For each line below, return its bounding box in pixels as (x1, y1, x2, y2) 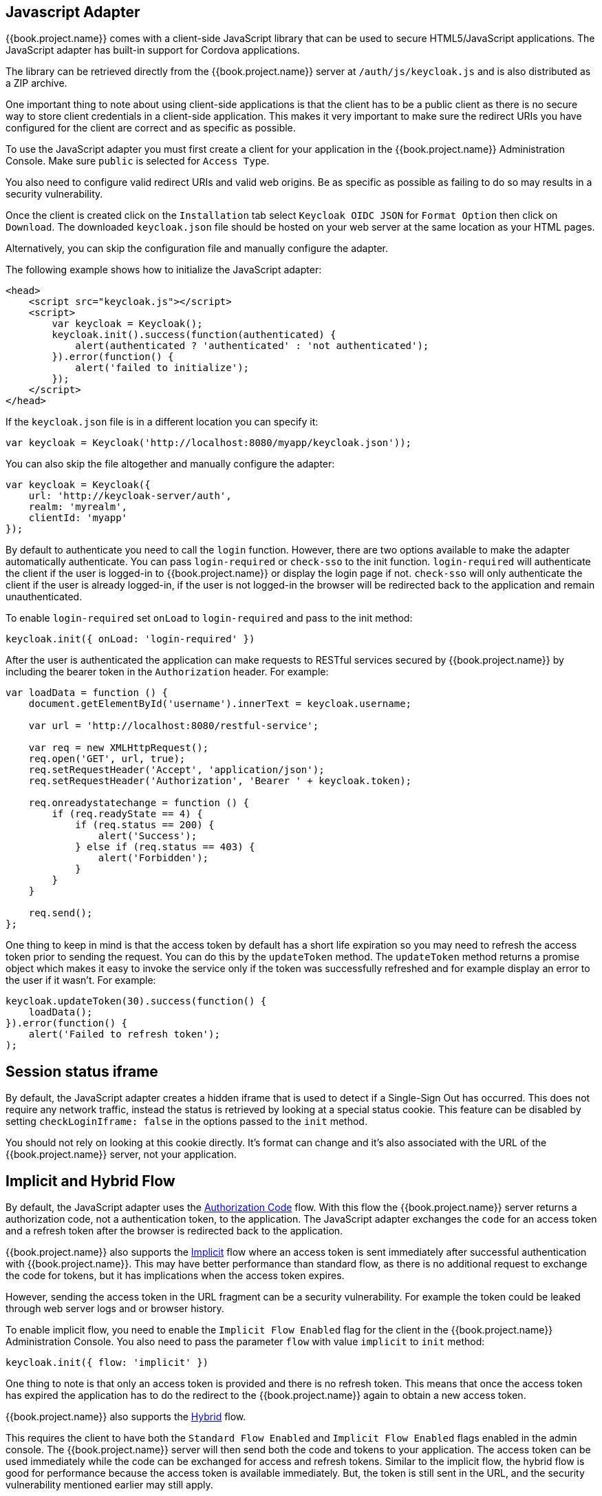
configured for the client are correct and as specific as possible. (6, 122, 296, 134)
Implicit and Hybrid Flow (6, 1172, 175, 1190)
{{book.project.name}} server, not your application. (6, 1148, 237, 1161)
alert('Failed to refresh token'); (28, 1029, 220, 1040)
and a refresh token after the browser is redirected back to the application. (6, 1225, 343, 1237)
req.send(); (28, 907, 93, 919)
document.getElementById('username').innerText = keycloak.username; (28, 698, 412, 710)
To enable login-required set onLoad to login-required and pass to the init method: (6, 612, 413, 624)
